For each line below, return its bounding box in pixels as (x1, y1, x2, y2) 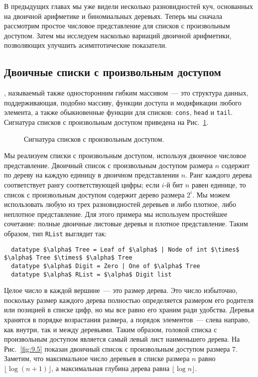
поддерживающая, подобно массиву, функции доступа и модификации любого (4, 97, 242, 107)
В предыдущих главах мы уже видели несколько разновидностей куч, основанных (4, 1, 253, 11)
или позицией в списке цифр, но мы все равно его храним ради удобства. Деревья (4, 304, 254, 315)
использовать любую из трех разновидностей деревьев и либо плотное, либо (4, 199, 236, 209)
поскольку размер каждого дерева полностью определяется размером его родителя (4, 294, 254, 305)
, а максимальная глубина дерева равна (51, 363, 170, 373)
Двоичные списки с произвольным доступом (4, 64, 221, 80)
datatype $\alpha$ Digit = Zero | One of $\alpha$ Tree (11, 262, 200, 270)
